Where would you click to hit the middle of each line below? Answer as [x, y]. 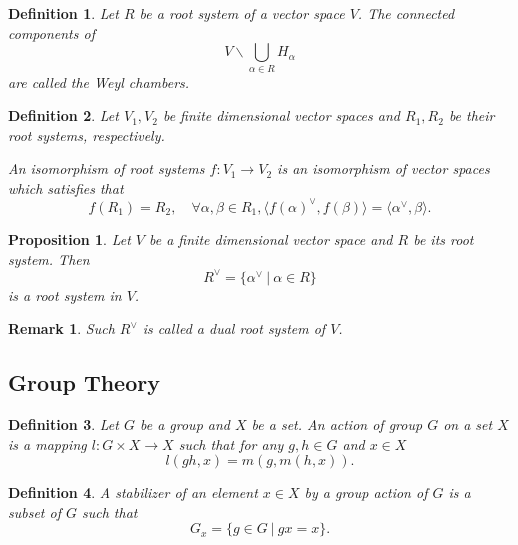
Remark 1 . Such [61, 328]
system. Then [49, 258]
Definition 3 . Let [63, 424]
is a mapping [47, 443]
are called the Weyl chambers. [99, 81]
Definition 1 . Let [63, 13]
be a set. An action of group [337, 424]
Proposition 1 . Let [69, 238]
